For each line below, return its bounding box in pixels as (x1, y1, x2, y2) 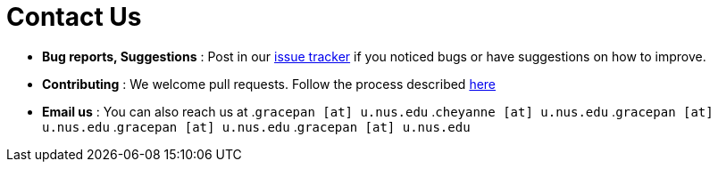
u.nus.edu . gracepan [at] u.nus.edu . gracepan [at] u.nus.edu (42, 118, 471, 134)
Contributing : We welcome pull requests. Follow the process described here (42, 76, 497, 92)
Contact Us (6, 2, 142, 32)
